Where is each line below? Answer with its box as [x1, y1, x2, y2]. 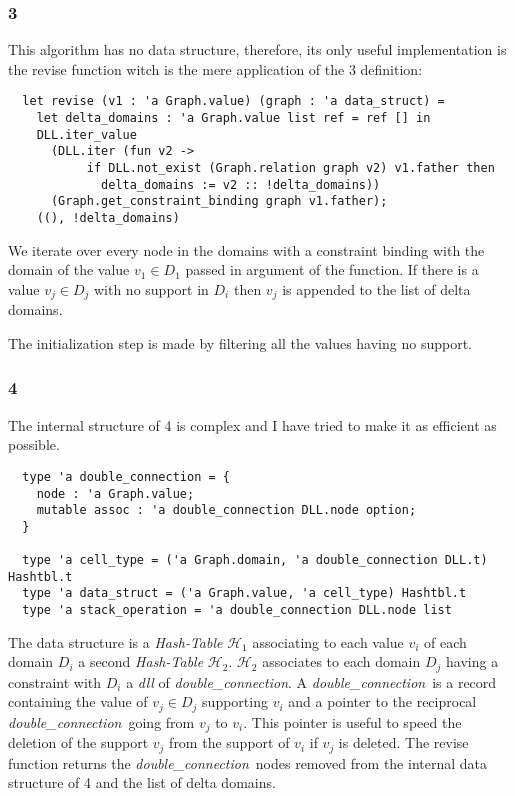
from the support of [169, 732, 290, 753]
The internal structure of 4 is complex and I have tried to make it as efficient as [8, 414, 497, 435]
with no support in [93, 278, 209, 299]
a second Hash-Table [78, 651, 204, 672]
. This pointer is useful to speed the [243, 711, 462, 732]
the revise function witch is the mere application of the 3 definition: [8, 58, 423, 79]
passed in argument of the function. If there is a [185, 259, 479, 280]
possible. [8, 434, 60, 455]
